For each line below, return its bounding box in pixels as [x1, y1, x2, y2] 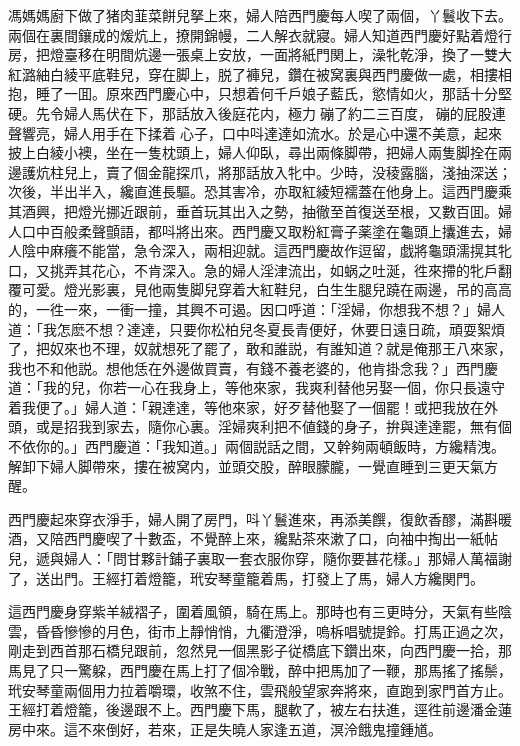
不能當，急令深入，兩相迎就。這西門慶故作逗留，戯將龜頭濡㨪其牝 [77, 240, 512, 261]
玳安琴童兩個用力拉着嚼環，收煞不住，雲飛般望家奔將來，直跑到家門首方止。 [8, 679, 512, 700]
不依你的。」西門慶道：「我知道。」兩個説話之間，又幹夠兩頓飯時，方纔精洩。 [8, 436, 505, 457]
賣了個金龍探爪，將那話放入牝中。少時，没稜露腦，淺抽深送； [105, 161, 512, 182]
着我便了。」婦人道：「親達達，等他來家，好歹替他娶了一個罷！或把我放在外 [8, 396, 498, 417]
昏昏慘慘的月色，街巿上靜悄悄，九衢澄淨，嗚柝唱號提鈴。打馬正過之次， [35, 620, 512, 641]
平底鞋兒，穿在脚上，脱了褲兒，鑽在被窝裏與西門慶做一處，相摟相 [77, 63, 512, 84]
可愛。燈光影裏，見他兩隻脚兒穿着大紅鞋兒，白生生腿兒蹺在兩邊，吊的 [21, 279, 484, 300]
